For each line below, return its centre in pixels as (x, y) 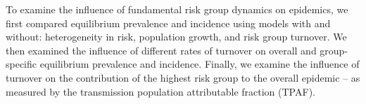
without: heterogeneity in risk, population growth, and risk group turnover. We (176, 37)
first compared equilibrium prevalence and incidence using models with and (168, 23)
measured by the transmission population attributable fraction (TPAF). (160, 91)
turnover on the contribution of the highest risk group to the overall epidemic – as (183, 77)
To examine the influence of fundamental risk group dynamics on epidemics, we (177, 9)
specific (21, 64)
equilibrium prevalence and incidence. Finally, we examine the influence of (200, 64)
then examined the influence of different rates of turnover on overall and (161, 50)
